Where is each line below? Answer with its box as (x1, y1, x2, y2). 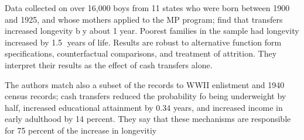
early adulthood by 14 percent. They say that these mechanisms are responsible (5, 113, 291, 125)
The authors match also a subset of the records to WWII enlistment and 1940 (5, 78, 285, 90)
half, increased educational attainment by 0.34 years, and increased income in (5, 101, 283, 113)
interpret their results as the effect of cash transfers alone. (5, 58, 213, 71)
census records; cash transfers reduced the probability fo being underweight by (5, 90, 286, 102)
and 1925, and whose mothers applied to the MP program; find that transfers (5, 13, 283, 25)
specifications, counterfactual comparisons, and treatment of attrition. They (5, 47, 277, 60)
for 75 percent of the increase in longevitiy (5, 124, 157, 136)
